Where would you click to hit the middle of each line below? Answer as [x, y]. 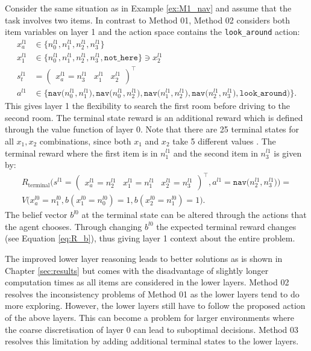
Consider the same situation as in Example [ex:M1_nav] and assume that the [148, 8]
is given [288, 153]
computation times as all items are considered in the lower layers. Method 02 [147, 282]
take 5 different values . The [224, 141]
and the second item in [215, 153]
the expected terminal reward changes [226, 226]
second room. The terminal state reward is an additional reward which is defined [154, 117]
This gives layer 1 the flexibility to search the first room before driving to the [148, 106]
